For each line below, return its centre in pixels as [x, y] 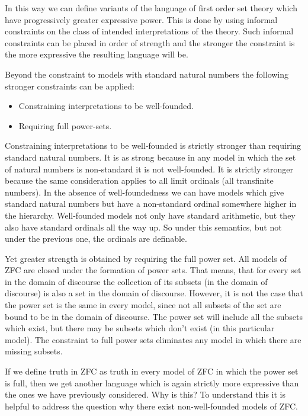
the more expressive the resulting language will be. [97, 54]
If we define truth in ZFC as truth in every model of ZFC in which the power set [152, 371]
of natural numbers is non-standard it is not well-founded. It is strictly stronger [149, 169]
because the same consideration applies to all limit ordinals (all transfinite [139, 180]
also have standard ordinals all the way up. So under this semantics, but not [143, 227]
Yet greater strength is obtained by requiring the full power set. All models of [146, 258]
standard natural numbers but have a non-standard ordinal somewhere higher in [151, 204]
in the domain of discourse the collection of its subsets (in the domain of [136, 281]
